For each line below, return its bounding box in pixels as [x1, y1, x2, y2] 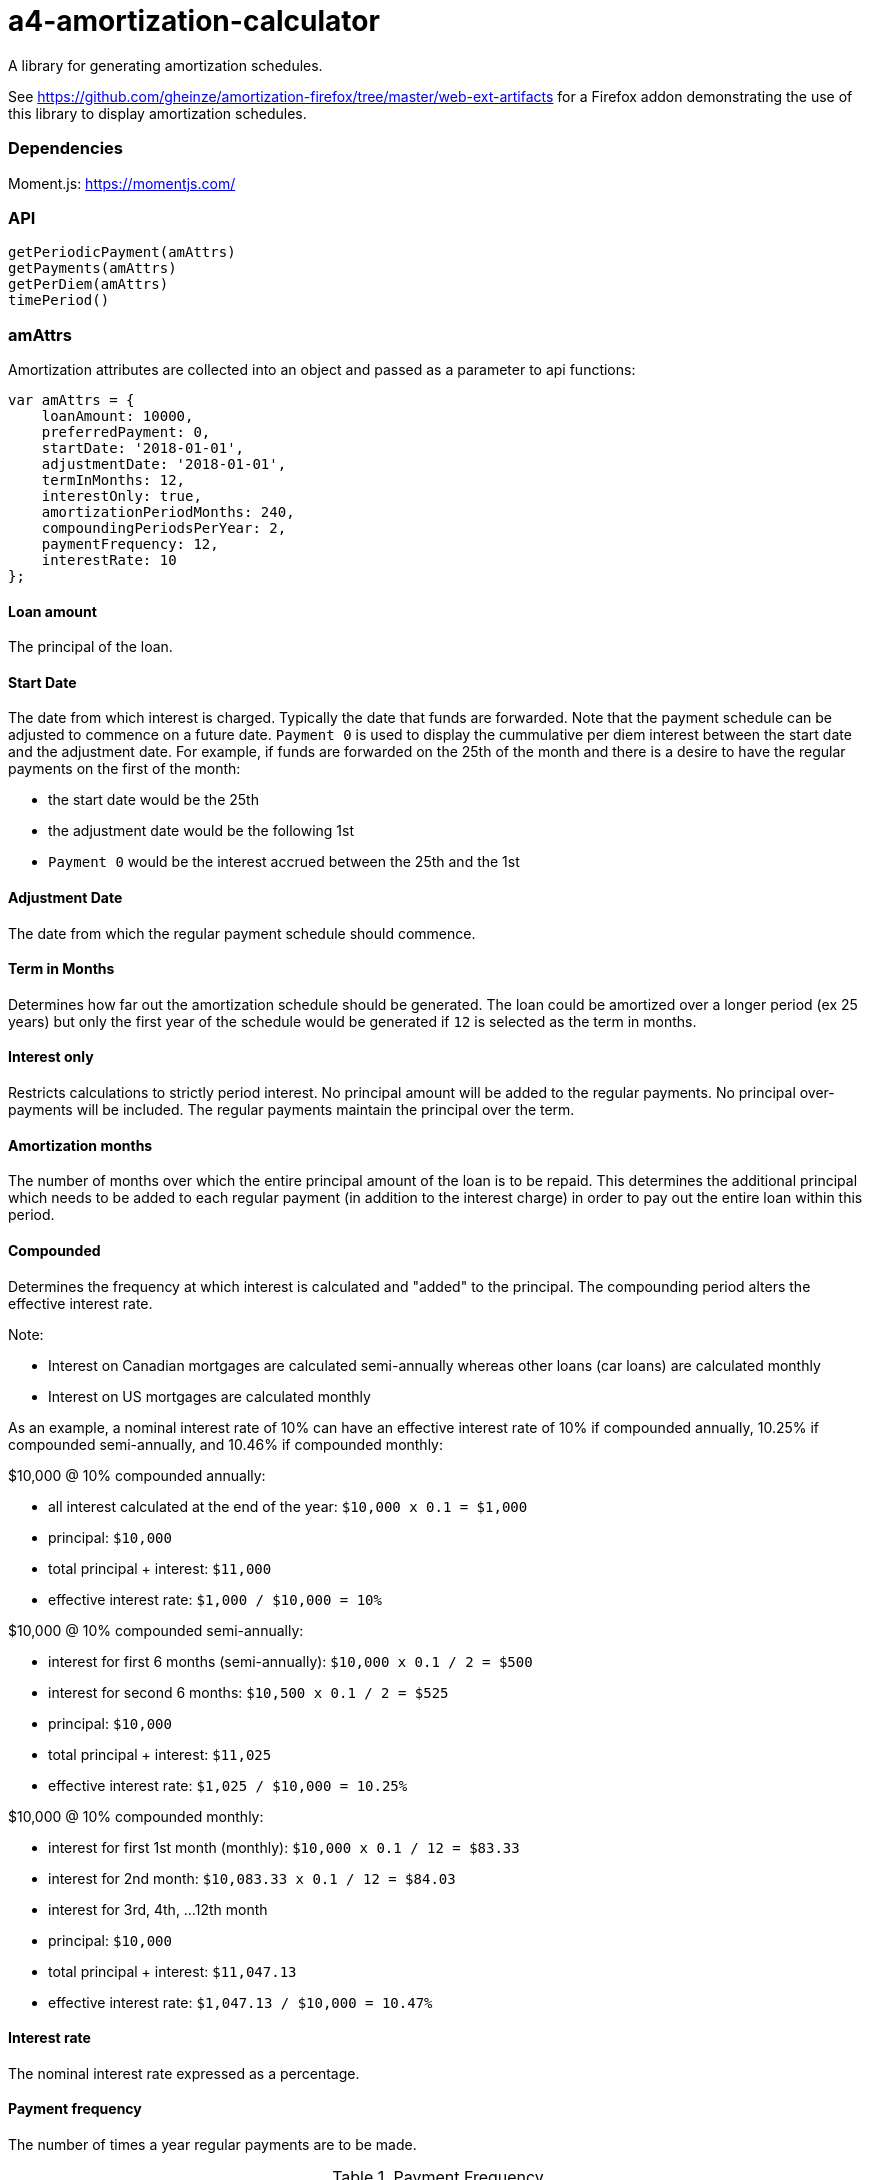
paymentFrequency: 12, [41, 536, 219, 552]
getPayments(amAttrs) [8, 260, 177, 277]
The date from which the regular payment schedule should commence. [8, 924, 476, 942]
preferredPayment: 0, [41, 424, 211, 440]
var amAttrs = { [8, 392, 135, 408]
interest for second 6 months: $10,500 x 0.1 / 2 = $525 [48, 1683, 449, 1701]
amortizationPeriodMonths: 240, [41, 504, 295, 520]
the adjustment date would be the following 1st [48, 822, 355, 840]
